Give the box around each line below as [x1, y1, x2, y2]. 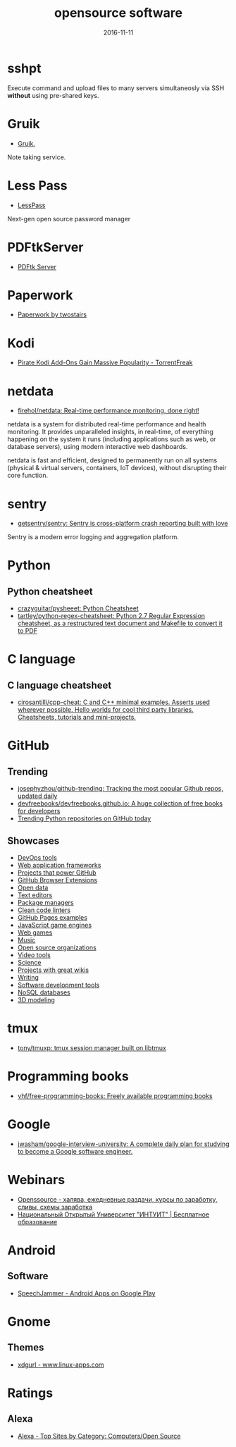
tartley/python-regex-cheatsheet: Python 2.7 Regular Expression [17, 612, 206, 620]
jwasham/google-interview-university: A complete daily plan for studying [17, 1140, 230, 1148]
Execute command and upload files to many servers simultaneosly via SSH [7, 83, 225, 92]
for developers [17, 807, 61, 815]
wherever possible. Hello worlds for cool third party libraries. [17, 706, 194, 714]
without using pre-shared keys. [7, 91, 99, 99]
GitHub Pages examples [17, 913, 88, 922]
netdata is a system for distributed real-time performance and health [7, 420, 206, 429]
